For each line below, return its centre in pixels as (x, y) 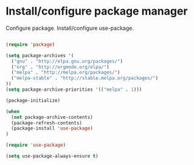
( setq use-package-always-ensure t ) (52, 156)
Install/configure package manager (97, 11)
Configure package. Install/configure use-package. (70, 28)
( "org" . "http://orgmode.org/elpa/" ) (61, 67)
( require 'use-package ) (36, 145)
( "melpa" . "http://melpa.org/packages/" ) (66, 72)
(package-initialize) (33, 100)
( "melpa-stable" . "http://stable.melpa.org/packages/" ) (85, 78)
